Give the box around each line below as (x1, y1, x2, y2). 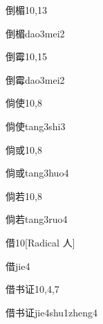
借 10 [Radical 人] (6, 235, 75, 249)
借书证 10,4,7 (6, 282, 59, 296)
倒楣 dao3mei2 (6, 26, 65, 40)
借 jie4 (6, 258, 30, 273)
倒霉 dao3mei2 (6, 72, 65, 87)
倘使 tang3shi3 (6, 118, 66, 133)
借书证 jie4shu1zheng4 (6, 305, 98, 319)
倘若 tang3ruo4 (6, 212, 68, 226)
